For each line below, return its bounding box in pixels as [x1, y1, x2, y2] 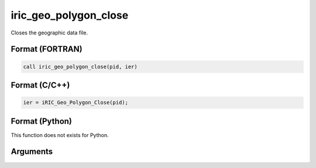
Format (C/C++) [11, 80, 70, 90]
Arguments [11, 146, 53, 157]
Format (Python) [11, 116, 73, 126]
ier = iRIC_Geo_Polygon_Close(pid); [23, 99, 129, 106]
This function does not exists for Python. [11, 131, 109, 138]
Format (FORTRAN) [11, 44, 83, 54]
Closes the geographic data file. [11, 29, 88, 36]
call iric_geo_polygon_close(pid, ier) [23, 63, 138, 70]
